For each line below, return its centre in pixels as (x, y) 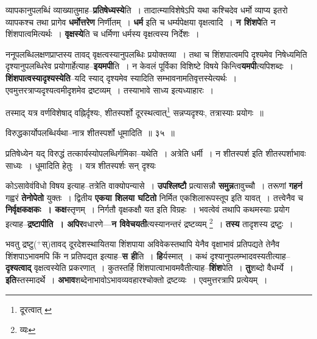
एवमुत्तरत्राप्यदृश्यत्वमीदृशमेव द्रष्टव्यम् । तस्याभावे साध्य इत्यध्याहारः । (110, 90)
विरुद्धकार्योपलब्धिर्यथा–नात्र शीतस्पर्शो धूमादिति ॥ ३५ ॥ (90, 133)
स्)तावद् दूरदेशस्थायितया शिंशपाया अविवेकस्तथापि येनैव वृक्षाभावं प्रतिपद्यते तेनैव (161, 244)
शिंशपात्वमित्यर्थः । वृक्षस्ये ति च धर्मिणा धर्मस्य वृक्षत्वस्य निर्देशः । (103, 34)
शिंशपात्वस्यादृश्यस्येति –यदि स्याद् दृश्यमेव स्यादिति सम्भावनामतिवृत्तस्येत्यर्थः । (121, 77)
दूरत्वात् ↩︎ (36, 309)
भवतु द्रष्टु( (21, 244)
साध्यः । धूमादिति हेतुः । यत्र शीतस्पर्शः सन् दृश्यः (81, 165)
